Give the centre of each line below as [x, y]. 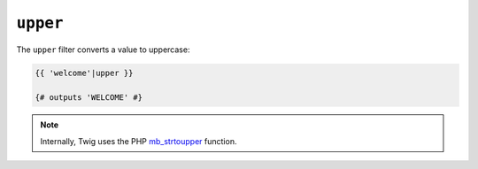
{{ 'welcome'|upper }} [84, 73]
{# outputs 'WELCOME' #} [89, 98]
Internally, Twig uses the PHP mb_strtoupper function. [139, 141]
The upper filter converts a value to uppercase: [103, 50]
